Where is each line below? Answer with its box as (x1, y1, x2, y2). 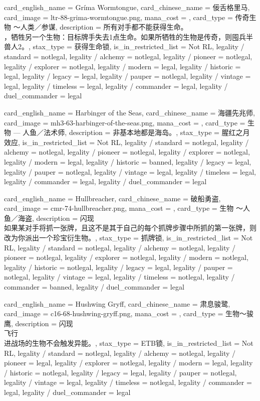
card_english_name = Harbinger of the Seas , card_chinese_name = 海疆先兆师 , (4, 107, 255, 117)
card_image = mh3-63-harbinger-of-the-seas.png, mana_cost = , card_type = (4, 117, 245, 127)
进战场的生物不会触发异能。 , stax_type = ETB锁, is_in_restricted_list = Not (4, 338, 253, 348)
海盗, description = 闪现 (18, 212, 94, 223)
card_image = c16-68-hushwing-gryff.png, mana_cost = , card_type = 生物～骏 (4, 308, 254, 319)
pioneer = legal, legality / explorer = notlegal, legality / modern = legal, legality (4, 357, 253, 368)
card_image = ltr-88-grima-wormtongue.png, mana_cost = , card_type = (4, 12, 233, 22)
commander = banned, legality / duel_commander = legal (4, 282, 184, 292)
